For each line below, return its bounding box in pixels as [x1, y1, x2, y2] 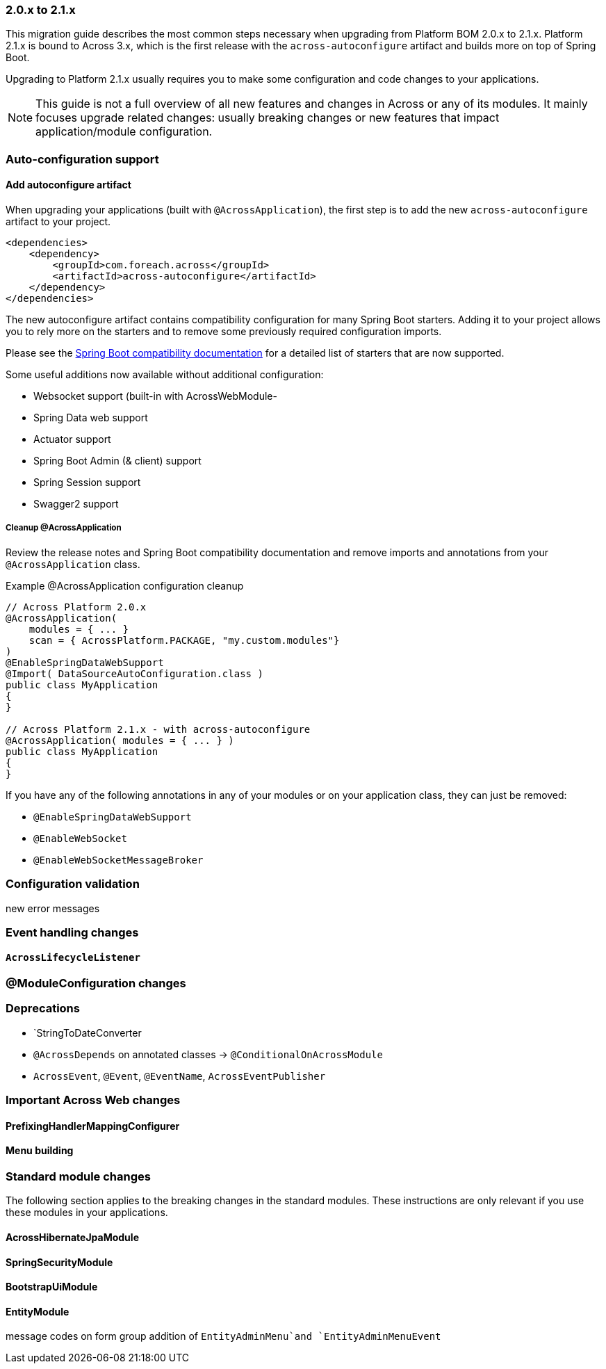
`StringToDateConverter [33, 1026, 142, 1039]
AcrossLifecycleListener [6, 952, 140, 964]
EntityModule [6, 1305, 69, 1318]
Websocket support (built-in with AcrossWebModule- [33, 389, 277, 402]
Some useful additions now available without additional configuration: [6, 368, 324, 380]
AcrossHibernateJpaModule [6, 1231, 139, 1244]
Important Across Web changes [6, 1093, 181, 1108]
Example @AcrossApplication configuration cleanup [6, 579, 244, 592]
